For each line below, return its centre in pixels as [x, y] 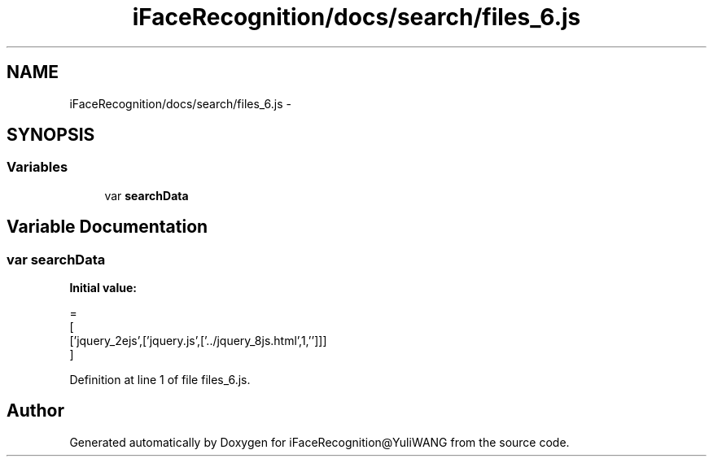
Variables [37, 167]
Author [35, 411]
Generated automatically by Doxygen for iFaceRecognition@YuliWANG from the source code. [319, 442]
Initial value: [103, 288]
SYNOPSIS [51, 135]
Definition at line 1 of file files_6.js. [160, 380]
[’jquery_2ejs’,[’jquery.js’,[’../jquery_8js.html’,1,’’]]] [198, 341]
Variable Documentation [107, 227]
